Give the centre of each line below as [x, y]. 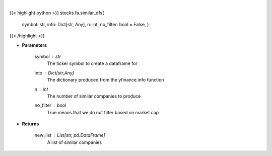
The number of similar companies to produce [94, 96]
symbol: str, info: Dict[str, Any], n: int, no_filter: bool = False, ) [85, 24]
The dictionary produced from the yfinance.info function [106, 80]
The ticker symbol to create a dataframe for [92, 63]
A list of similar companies [75, 142]
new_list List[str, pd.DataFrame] [70, 135]
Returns [30, 124]
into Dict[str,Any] [54, 72]
